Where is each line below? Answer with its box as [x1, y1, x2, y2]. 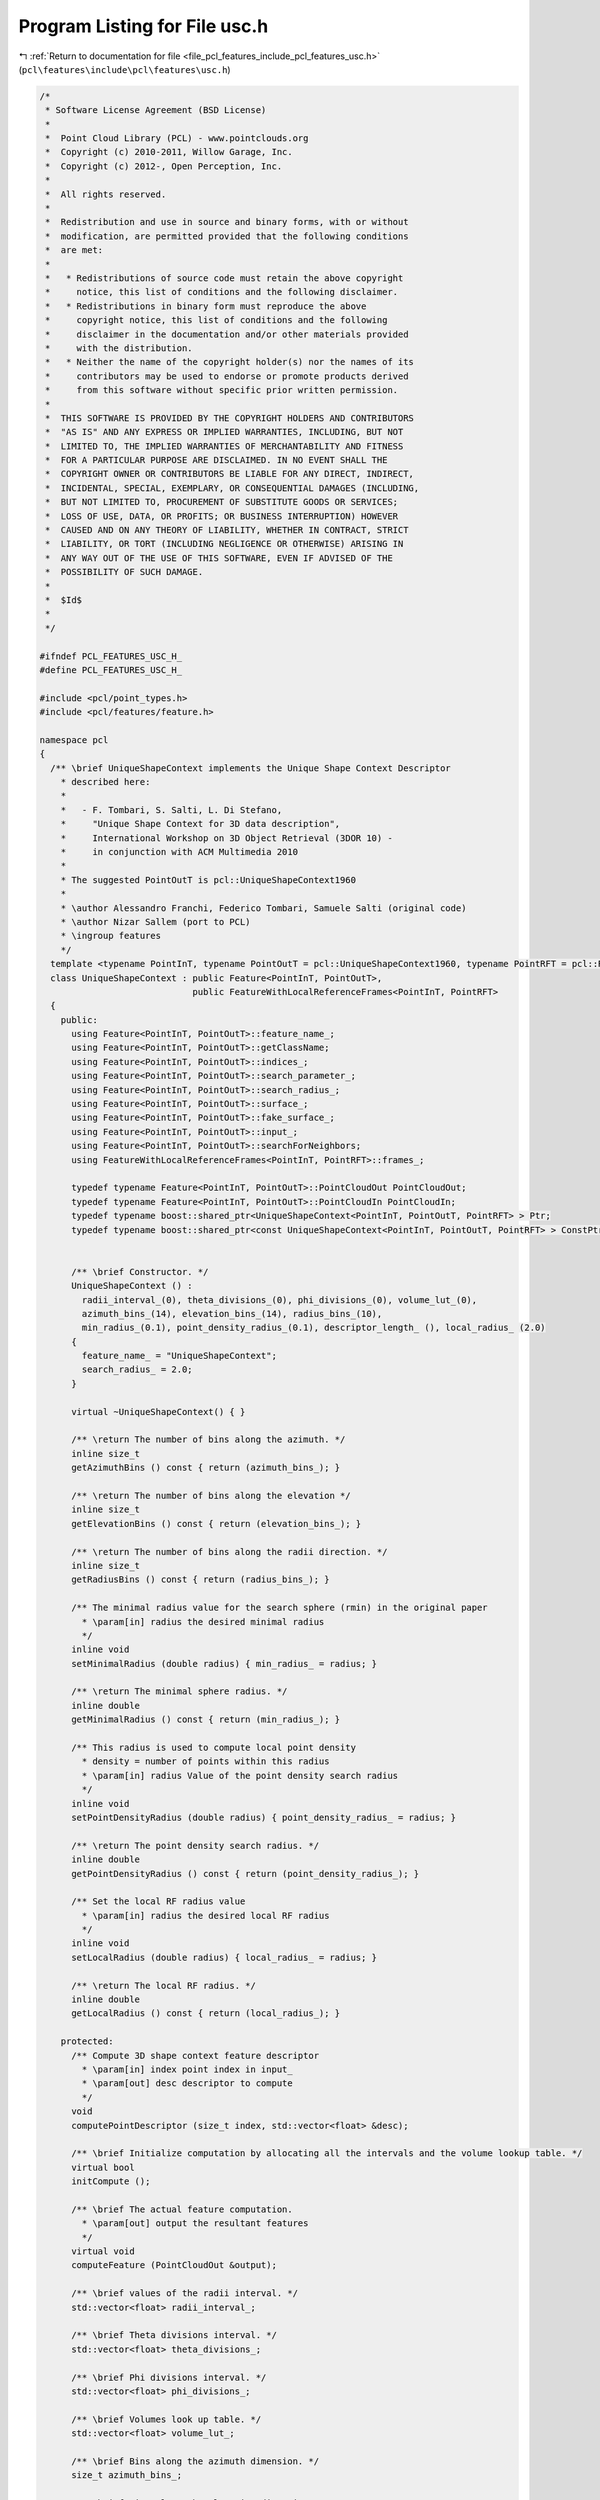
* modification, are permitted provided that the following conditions [45, 230, 409, 242]
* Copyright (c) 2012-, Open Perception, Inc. [45, 160, 283, 172]
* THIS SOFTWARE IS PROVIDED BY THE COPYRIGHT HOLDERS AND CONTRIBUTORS [45, 412, 415, 424]
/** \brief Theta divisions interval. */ [71, 2330, 277, 2341]
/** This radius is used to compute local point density [71, 1742, 357, 1754]
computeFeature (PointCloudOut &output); [71, 2260, 277, 2271]
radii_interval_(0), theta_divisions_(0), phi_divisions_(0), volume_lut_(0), [81, 1294, 478, 1305]
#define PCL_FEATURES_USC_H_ [39, 664, 183, 675]
